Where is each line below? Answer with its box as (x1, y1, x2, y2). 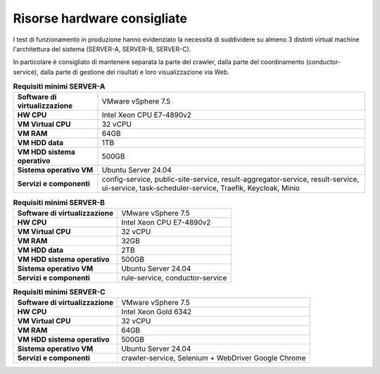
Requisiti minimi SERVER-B (13, 197, 106, 207)
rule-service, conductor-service (120, 273, 227, 282)
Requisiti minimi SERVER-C (13, 287, 106, 297)
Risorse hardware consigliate (13, 11, 188, 26)
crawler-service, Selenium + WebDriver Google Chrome (120, 353, 306, 363)
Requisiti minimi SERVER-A (13, 82, 106, 92)
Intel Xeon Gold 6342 (120, 307, 192, 317)
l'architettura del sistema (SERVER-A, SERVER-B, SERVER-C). (13, 44, 191, 53)
